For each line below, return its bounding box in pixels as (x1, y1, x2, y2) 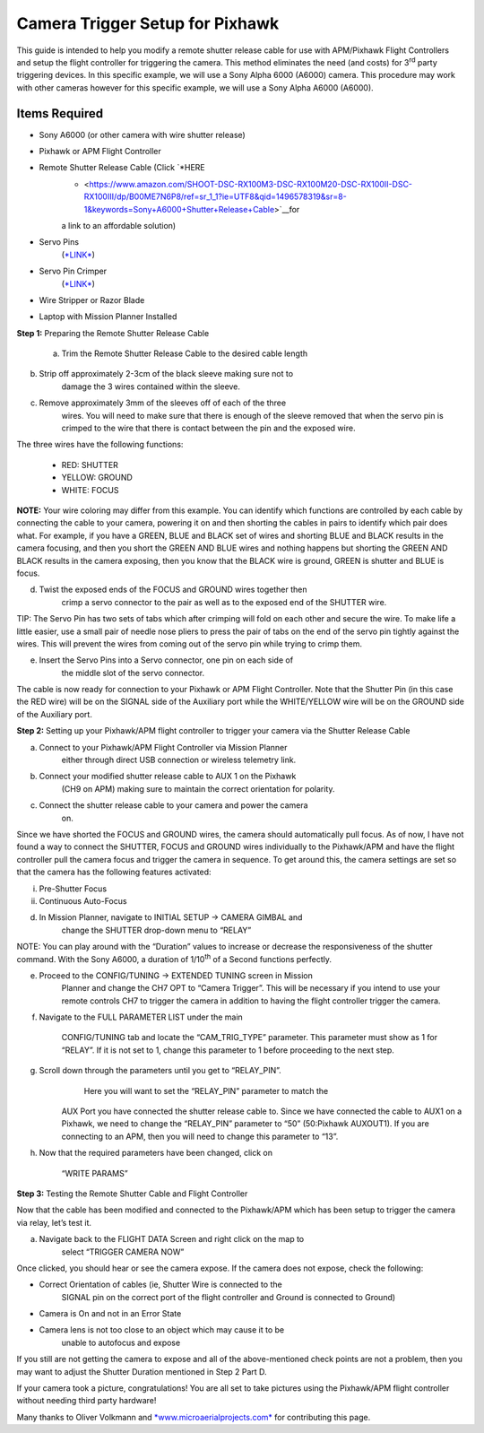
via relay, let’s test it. (16, 1217, 92, 1228)
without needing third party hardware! (16, 1395, 157, 1406)
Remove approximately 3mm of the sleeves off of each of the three (39, 397, 287, 408)
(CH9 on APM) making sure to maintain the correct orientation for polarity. (61, 783, 335, 794)
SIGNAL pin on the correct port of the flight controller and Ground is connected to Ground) (61, 1291, 396, 1302)
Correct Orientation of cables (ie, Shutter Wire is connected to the (39, 1279, 282, 1290)
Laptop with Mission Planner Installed (39, 311, 177, 322)
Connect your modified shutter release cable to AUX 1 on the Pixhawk (39, 771, 297, 782)
